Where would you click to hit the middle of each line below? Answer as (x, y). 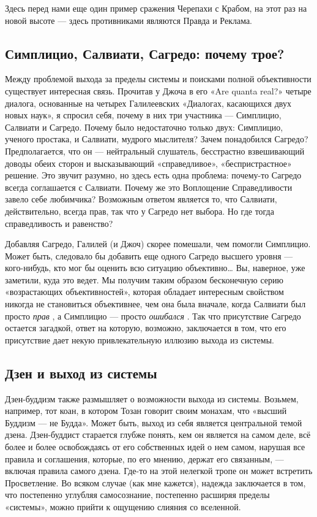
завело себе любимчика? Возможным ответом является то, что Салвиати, (141, 199)
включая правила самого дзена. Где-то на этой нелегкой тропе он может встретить (159, 471)
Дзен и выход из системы (81, 373)
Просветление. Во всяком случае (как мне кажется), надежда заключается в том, (155, 482)
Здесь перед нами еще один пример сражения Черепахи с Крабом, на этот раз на (156, 8)
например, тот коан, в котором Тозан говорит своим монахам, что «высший (146, 411)
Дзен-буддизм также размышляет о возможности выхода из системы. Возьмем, (152, 398)
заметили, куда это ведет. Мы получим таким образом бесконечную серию (144, 279)
